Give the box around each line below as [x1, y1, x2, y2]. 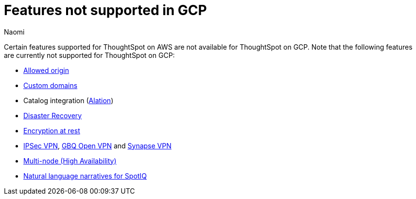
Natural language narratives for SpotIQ [23, 171, 147, 180]
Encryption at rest [23, 126, 80, 135]
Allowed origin [23, 66, 69, 74]
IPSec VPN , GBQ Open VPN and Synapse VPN [23, 141, 172, 150]
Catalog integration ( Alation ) [23, 96, 114, 105]
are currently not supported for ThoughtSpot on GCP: [4, 51, 175, 59]
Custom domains [23, 81, 78, 90]
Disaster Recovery [23, 111, 82, 120]
